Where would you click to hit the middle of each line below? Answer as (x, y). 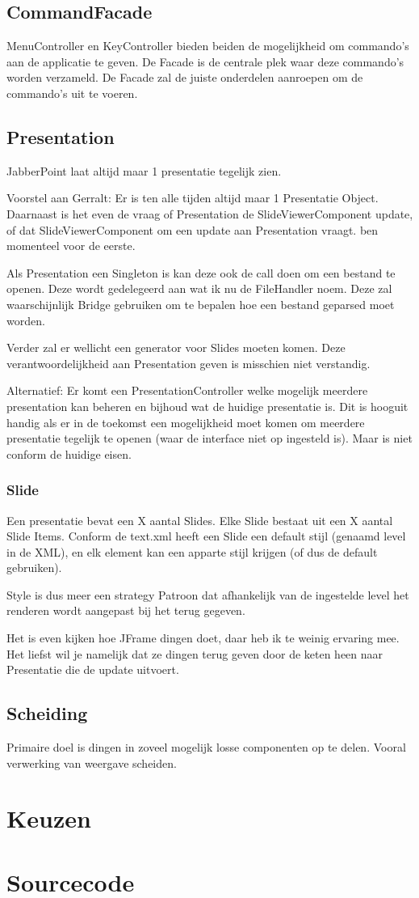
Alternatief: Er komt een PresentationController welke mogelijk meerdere (187, 390)
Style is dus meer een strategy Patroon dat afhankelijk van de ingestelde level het (208, 594)
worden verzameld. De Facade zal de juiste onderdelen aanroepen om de (185, 77)
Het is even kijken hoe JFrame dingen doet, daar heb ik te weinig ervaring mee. (203, 638)
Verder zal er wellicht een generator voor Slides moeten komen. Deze (176, 347)
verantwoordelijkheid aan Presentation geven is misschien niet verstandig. (189, 363)
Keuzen (49, 818)
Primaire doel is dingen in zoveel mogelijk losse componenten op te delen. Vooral (206, 747)
